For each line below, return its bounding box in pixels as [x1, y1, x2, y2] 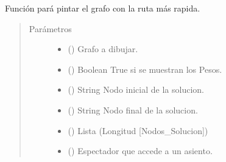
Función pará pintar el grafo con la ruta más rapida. [5, 2, 200, 14]
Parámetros [29, 22, 72, 35]
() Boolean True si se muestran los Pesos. [68, 62, 222, 75]
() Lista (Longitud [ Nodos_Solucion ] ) [68, 124, 208, 137]
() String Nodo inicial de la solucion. [68, 83, 204, 96]
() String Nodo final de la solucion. [68, 103, 198, 116]
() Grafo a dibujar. [68, 42, 138, 55]
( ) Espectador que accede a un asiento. [68, 144, 213, 157]
